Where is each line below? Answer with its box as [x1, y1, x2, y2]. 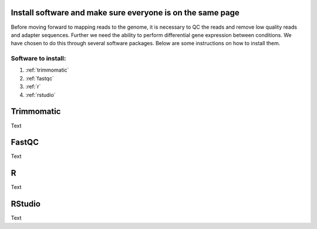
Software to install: [11, 55, 66, 63]
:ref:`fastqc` [25, 75, 54, 82]
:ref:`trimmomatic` [25, 66, 69, 73]
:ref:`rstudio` [25, 91, 56, 98]
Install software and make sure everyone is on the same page [11, 8, 240, 18]
